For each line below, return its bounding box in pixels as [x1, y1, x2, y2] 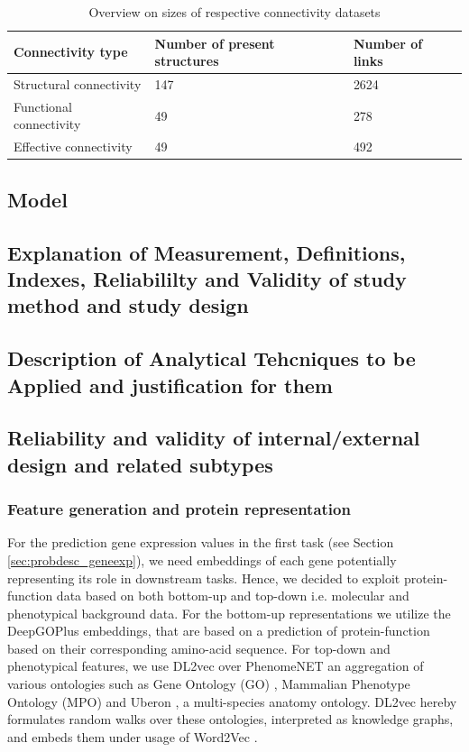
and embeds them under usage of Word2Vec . [7, 727, 258, 746]
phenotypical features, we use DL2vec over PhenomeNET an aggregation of [7, 656, 424, 675]
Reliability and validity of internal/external [7, 424, 420, 452]
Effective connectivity [14, 137, 133, 156]
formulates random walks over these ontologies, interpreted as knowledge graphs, [7, 710, 454, 729]
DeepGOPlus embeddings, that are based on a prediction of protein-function [7, 621, 430, 640]
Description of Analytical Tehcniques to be [7, 344, 416, 372]
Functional [14, 96, 72, 115]
